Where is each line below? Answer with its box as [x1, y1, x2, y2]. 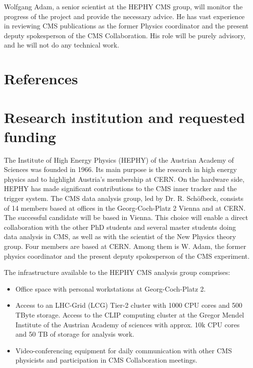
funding [4, 126, 56, 146]
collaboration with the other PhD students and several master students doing [4, 221, 236, 232]
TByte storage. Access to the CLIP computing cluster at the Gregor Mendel [15, 309, 244, 319]
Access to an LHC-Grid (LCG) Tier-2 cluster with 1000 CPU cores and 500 [15, 300, 242, 310]
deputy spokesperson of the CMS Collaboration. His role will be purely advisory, [4, 30, 246, 40]
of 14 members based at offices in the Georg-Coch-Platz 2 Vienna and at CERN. [4, 202, 246, 213]
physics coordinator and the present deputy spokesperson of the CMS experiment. [4, 250, 250, 261]
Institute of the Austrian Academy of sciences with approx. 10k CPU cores [15, 319, 240, 329]
